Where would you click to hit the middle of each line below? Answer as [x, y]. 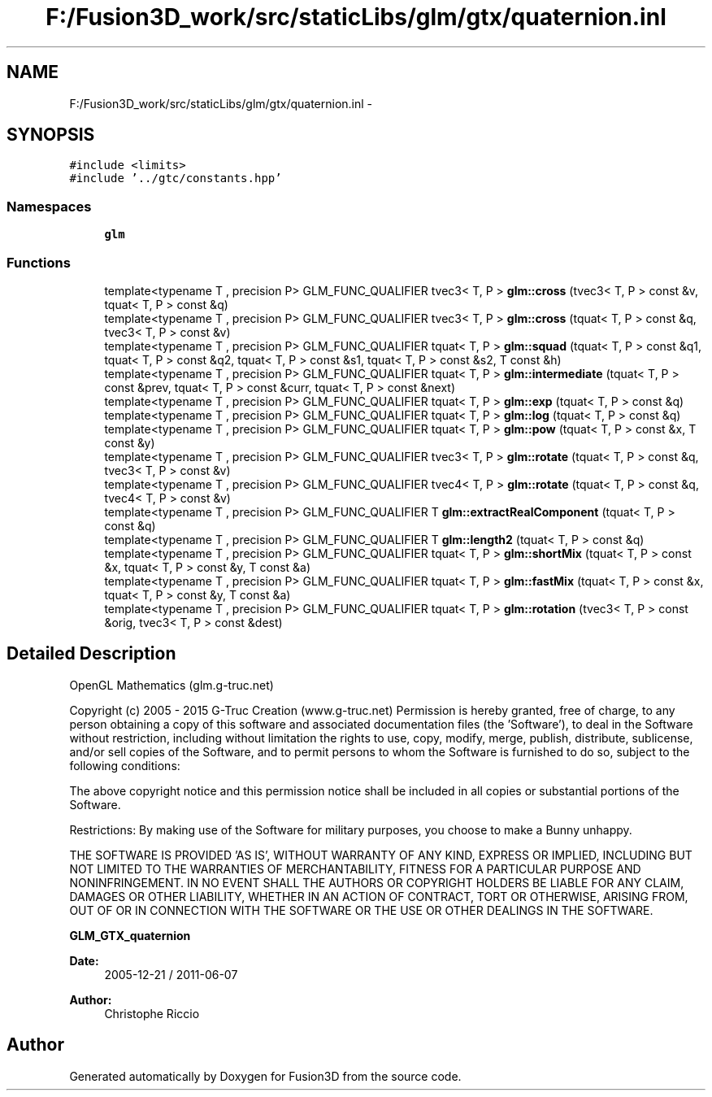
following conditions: [125, 765]
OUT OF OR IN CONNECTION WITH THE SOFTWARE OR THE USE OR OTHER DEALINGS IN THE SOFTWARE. [361, 910]
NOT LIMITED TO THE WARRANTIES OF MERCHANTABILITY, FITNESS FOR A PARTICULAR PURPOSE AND [355, 868]
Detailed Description [91, 654]
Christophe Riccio [152, 1013]
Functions [39, 262]
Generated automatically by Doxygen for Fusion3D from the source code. [265, 1076]
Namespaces [49, 206]
